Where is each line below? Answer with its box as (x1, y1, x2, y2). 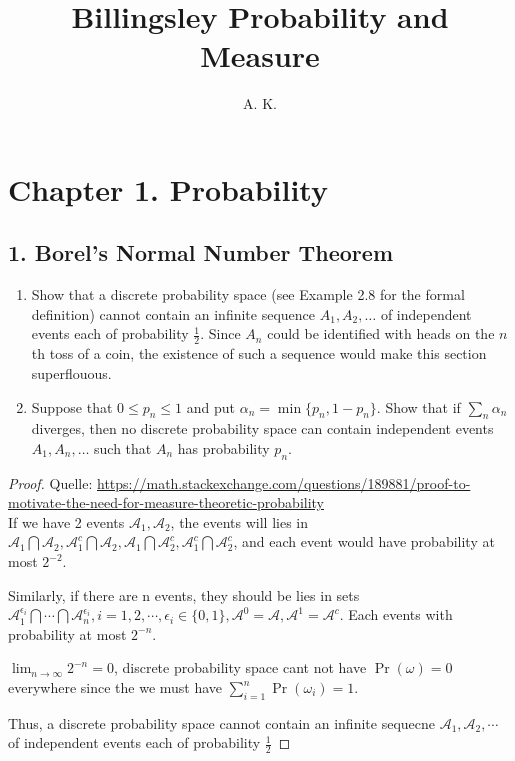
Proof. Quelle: (8, 472, 93, 493)
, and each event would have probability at (233, 531, 495, 552)
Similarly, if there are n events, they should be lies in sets (8, 584, 360, 605)
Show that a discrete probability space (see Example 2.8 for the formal (31, 284, 465, 305)
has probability (177, 437, 270, 458)
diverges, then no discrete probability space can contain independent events (31, 418, 494, 439)
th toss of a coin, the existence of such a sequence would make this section (31, 343, 487, 364)
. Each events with (339, 604, 453, 625)
